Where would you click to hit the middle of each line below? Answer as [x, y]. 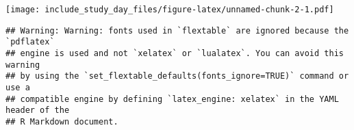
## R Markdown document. [62, 121]
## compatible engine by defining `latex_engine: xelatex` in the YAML [172, 99]
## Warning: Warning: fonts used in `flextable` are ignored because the [177, 30]
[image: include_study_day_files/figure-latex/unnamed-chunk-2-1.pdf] [170, 10]
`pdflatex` [30, 42]
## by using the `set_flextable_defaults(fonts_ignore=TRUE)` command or [177, 76]
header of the [38, 110]
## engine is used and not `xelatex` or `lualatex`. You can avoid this [175, 53]
